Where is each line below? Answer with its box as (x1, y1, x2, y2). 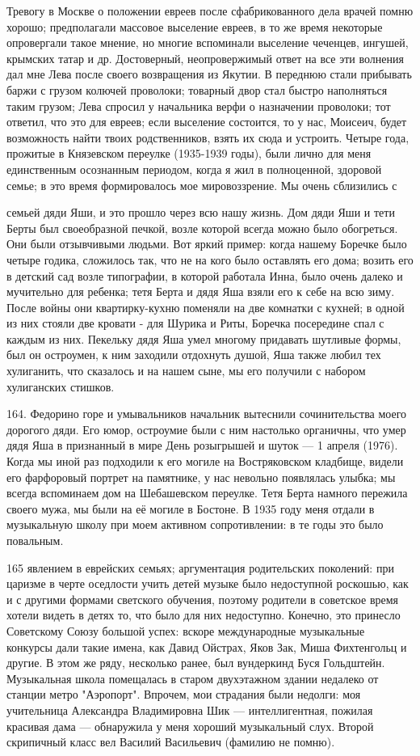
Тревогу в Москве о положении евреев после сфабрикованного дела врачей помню (6, 2, 414, 19)
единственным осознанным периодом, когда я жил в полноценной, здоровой (6, 160, 382, 177)
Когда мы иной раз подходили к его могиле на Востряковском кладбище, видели (6, 453, 404, 470)
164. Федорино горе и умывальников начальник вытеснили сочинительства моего (6, 405, 407, 422)
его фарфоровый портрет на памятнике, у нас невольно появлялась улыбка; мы (6, 468, 396, 485)
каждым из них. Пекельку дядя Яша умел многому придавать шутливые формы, (6, 330, 401, 347)
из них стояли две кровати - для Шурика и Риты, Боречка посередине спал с (6, 315, 384, 332)
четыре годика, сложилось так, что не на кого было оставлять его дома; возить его (6, 251, 414, 268)
